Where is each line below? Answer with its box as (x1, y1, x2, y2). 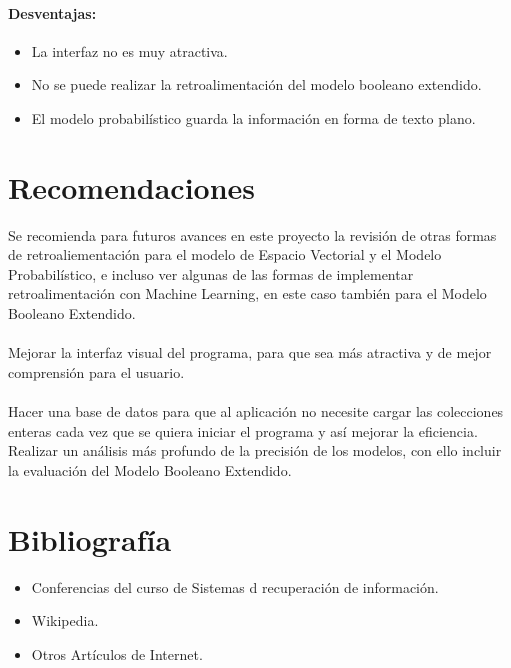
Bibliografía (8, 518, 172, 559)
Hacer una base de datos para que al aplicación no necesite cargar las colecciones (8, 401, 504, 422)
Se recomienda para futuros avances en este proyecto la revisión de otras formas (8, 224, 497, 245)
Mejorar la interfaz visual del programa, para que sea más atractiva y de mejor (8, 342, 492, 363)
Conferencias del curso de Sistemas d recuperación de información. (31, 576, 439, 597)
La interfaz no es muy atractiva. (31, 40, 228, 61)
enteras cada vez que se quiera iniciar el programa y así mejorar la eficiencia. (8, 420, 478, 441)
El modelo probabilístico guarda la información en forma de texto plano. (31, 107, 476, 128)
